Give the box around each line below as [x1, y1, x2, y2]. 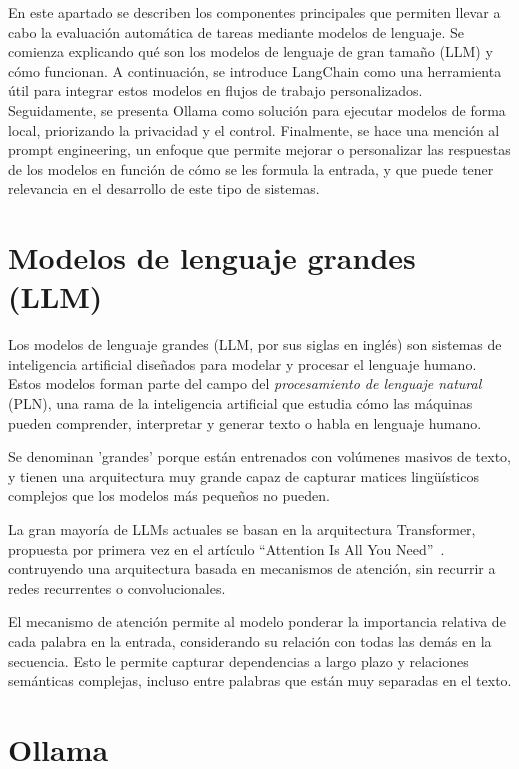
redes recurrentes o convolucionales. [8, 577, 226, 598]
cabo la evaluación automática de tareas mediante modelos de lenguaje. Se [8, 21, 464, 42]
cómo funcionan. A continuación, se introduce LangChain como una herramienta [8, 60, 502, 81]
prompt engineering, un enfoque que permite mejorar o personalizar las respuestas [8, 139, 511, 160]
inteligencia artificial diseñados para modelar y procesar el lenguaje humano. [8, 353, 477, 374]
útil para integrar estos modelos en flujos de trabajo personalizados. [8, 80, 423, 101]
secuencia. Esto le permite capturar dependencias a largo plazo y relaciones [8, 650, 469, 671]
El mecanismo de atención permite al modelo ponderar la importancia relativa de [8, 611, 506, 632]
